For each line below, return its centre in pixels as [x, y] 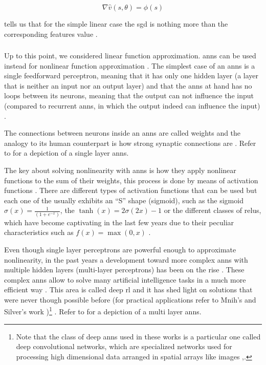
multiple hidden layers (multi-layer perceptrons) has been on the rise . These [124, 270]
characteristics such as [39, 232]
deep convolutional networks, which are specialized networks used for [124, 346]
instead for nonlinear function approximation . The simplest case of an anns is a [130, 65]
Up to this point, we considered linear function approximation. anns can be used [130, 56]
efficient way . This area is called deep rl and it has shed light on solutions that [128, 289]
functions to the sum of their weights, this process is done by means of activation [131, 180]
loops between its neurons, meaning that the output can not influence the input [129, 95]
